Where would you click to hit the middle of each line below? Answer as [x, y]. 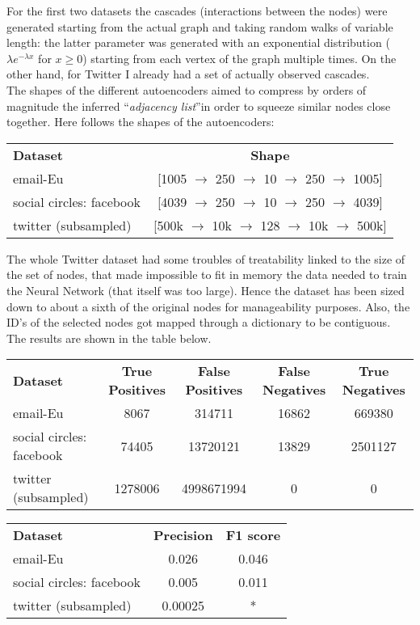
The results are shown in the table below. [109, 338]
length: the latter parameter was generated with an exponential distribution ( [198, 42]
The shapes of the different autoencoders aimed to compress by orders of [187, 89]
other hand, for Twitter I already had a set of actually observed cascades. [188, 74]
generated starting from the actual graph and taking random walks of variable [200, 26]
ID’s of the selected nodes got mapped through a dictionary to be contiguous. [199, 322]
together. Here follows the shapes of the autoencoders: [141, 122]
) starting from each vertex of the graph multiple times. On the [239, 58]
